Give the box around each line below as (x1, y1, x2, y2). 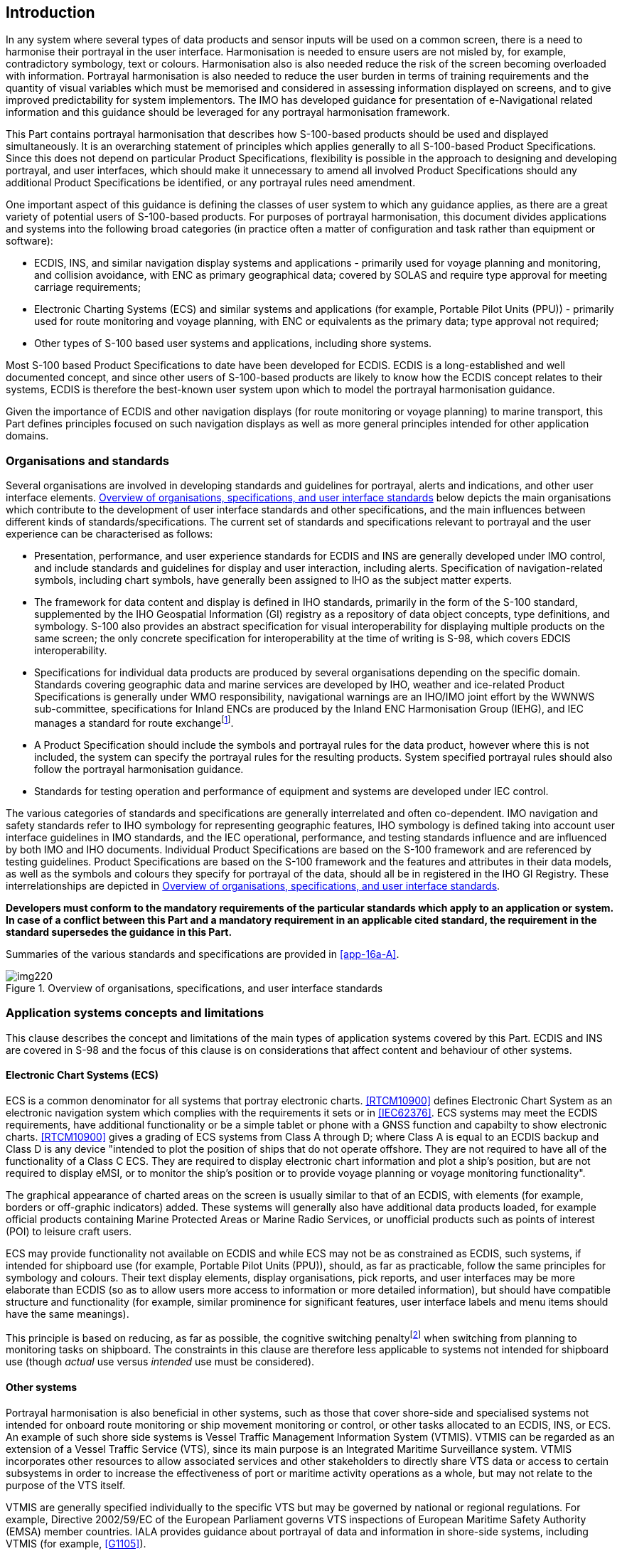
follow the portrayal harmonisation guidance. (34, 762, 244, 775)
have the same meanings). (6, 1307, 129, 1320)
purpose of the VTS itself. (6, 1478, 126, 1491)
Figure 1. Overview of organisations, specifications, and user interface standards (6, 981, 383, 994)
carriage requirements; (34, 281, 141, 294)
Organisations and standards (6, 453, 169, 468)
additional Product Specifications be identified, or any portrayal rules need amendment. (6, 176, 416, 189)
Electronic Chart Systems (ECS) (6, 1069, 159, 1082)
